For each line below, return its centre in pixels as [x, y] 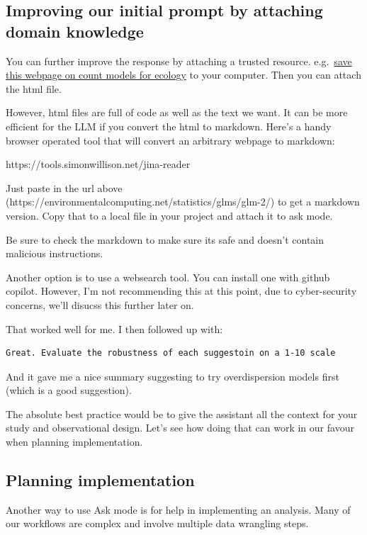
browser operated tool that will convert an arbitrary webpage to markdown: [170, 140]
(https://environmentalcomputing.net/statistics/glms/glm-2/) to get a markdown [183, 202]
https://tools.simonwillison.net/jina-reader [98, 164]
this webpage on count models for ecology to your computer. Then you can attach [183, 75]
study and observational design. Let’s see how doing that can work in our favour [180, 428]
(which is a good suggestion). [69, 390]
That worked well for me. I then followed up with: [114, 328]
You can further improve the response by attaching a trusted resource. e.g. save [179, 61]
